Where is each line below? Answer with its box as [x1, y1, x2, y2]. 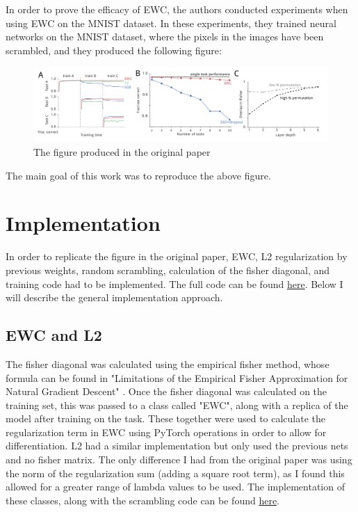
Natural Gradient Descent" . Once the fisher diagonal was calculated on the [6, 384, 327, 399]
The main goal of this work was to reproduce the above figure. [6, 168, 271, 182]
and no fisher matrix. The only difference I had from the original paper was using [6, 452, 352, 467]
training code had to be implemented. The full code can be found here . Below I [6, 276, 343, 291]
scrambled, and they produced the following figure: [6, 42, 222, 57]
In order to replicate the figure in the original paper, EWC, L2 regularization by [6, 249, 348, 264]
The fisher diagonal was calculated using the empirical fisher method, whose [6, 356, 329, 371]
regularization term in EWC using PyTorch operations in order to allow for [6, 424, 327, 439]
